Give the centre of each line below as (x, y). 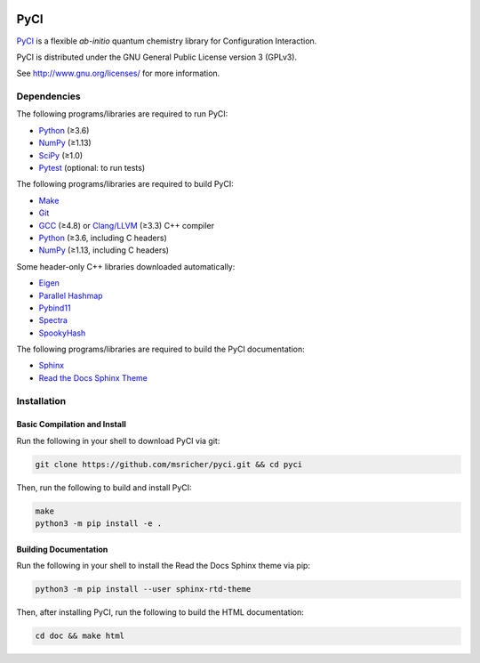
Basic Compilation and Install (71, 424)
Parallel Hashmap (71, 295)
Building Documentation (62, 549)
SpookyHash (62, 333)
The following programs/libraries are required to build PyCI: (125, 184)
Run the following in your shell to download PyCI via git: (118, 441)
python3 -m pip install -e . (99, 524)
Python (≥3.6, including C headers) (103, 238)
